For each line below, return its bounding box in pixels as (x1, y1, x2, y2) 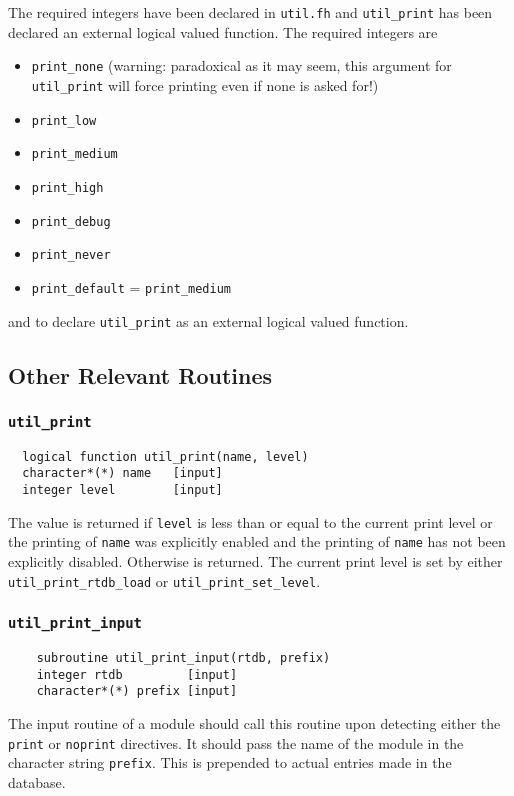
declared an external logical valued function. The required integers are (8, 21, 438, 42)
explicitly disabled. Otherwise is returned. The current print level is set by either (8, 551, 503, 571)
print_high (31, 180, 104, 195)
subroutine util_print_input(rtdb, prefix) (36, 651, 331, 666)
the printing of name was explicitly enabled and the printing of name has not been (8, 531, 506, 552)
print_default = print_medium (31, 276, 231, 297)
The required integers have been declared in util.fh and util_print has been (8, 2, 493, 22)
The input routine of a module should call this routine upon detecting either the (8, 713, 501, 733)
